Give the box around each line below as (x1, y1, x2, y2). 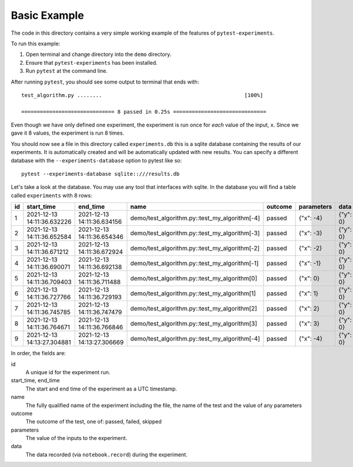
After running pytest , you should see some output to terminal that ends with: (11, 78, 199, 85)
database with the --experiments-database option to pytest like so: (11, 156, 182, 164)
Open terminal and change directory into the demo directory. (25, 51, 172, 58)
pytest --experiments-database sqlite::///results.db (21, 171, 179, 178)
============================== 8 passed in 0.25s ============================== (21, 108, 267, 115)
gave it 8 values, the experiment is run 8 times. (11, 129, 125, 136)
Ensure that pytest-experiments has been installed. (25, 59, 158, 66)
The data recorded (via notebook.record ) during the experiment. (25, 451, 188, 458)
